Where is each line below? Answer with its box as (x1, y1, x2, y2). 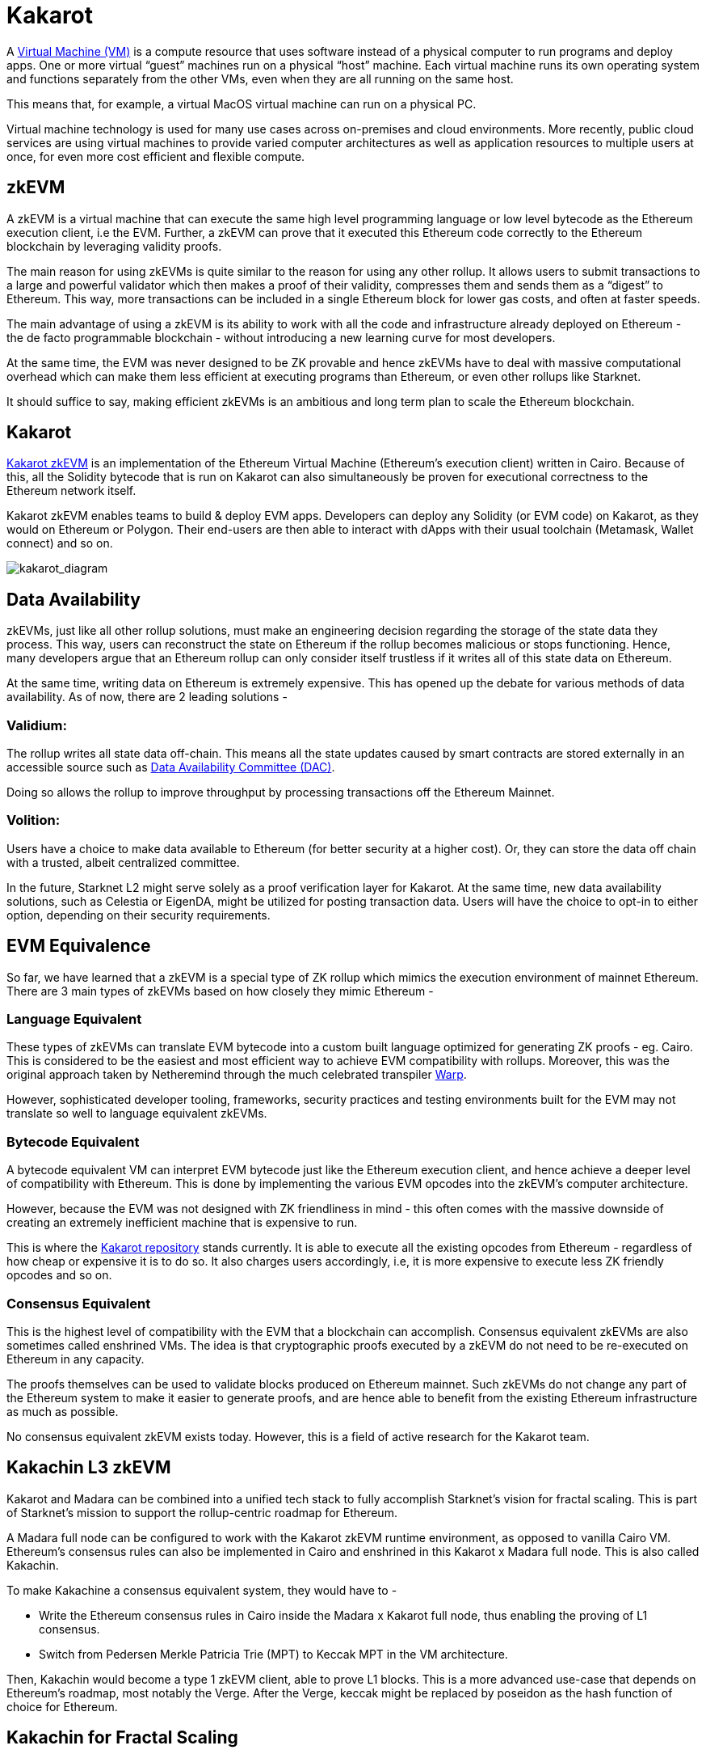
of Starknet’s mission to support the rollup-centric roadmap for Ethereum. (6, 1505, 397, 1519)
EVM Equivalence (6, 936, 151, 957)
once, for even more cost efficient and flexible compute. (6, 149, 305, 163)
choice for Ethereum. (6, 1699, 118, 1714)
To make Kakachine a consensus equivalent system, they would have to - (6, 1583, 397, 1597)
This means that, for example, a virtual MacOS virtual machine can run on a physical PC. (6, 96, 477, 111)
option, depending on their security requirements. (6, 907, 271, 922)
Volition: (6, 812, 61, 829)
